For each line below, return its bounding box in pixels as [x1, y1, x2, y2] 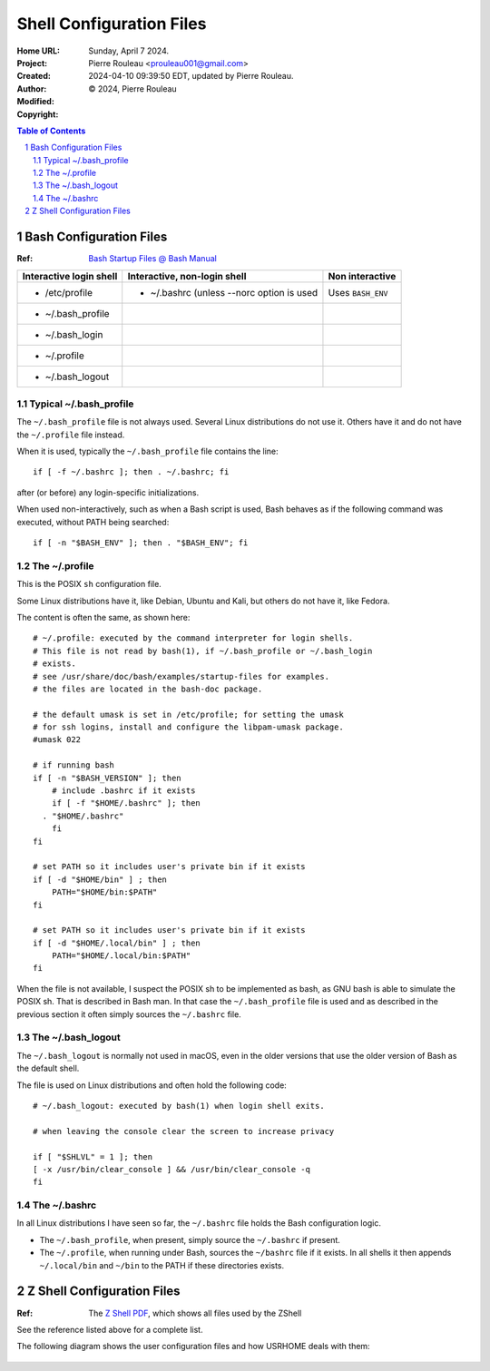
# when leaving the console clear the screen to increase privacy [33, 1126, 335, 1136]
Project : [16, 57, 48, 68]
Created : [16, 71, 52, 82]
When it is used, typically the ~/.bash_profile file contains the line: [16, 446, 279, 457]
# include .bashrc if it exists [51, 786, 196, 796]
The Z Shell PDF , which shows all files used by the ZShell [88, 1307, 302, 1318]
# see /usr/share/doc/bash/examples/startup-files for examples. [33, 671, 330, 681]
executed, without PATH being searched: [16, 516, 170, 527]
